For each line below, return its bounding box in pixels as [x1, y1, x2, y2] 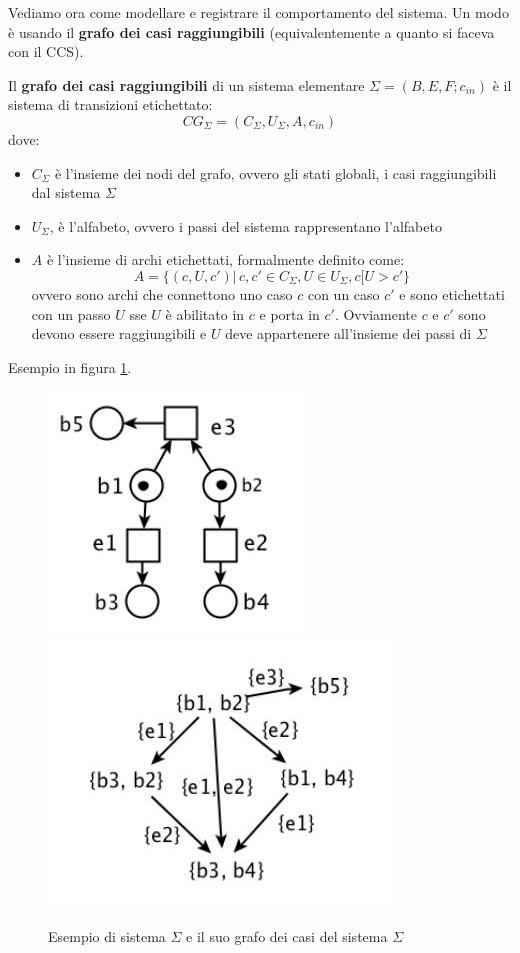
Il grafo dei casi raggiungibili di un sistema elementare [8, 74, 365, 95]
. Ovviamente [334, 303, 417, 324]
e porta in [259, 303, 320, 324]
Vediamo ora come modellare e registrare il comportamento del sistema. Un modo [8, 2, 509, 22]
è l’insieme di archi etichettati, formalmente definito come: [46, 249, 405, 270]
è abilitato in [165, 303, 245, 324]
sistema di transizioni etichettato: [8, 94, 213, 115]
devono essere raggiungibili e [31, 323, 207, 344]
